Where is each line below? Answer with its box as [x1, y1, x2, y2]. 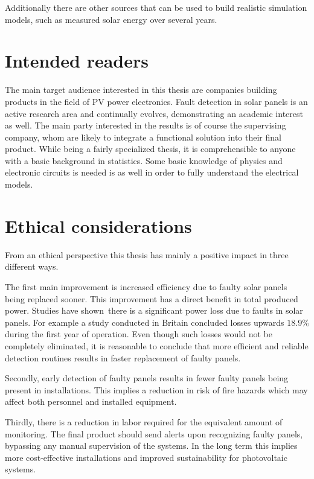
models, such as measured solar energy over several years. [5, 13, 217, 25]
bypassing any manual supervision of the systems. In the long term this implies [5, 439, 298, 452]
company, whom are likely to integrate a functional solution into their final [5, 130, 281, 143]
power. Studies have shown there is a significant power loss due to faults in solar [5, 304, 303, 317]
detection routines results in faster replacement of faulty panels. [5, 351, 241, 364]
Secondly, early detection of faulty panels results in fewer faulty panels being [5, 372, 289, 384]
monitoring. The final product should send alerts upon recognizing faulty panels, [5, 427, 303, 440]
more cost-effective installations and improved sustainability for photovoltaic [5, 451, 287, 463]
